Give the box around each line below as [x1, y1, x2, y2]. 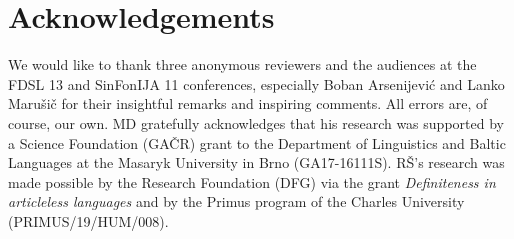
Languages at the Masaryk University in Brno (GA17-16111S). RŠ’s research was [8, 152, 505, 173]
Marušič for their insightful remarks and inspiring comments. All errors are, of [8, 93, 488, 114]
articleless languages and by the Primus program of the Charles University [8, 191, 465, 212]
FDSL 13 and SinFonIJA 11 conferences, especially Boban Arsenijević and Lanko [8, 73, 505, 94]
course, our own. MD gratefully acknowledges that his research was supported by [8, 112, 504, 133]
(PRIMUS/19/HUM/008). [8, 210, 169, 231]
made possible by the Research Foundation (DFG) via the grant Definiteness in [8, 171, 496, 192]
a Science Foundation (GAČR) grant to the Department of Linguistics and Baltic [8, 132, 506, 153]
